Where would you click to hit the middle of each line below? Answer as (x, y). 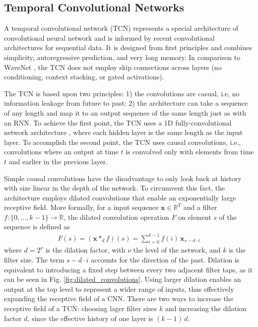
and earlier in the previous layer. (58, 161)
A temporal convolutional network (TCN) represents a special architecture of (121, 28)
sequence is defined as (37, 227)
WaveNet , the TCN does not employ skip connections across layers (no (113, 67)
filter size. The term (34, 260)
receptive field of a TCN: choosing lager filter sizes (81, 308)
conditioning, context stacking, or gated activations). (84, 77)
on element (195, 217)
